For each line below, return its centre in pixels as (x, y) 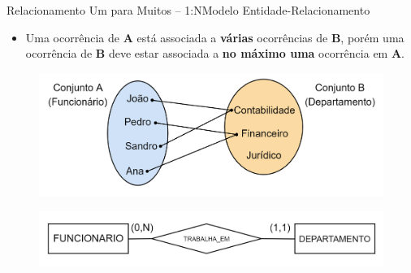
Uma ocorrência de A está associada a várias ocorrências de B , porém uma (215, 37)
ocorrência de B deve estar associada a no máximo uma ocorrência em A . (215, 53)
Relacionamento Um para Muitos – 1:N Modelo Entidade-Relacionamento (188, 10)
